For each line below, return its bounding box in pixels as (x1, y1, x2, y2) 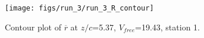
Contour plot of (5, 20, 61, 33)
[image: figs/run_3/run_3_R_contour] (5, 4, 154, 12)
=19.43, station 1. (135, 20, 200, 33)
